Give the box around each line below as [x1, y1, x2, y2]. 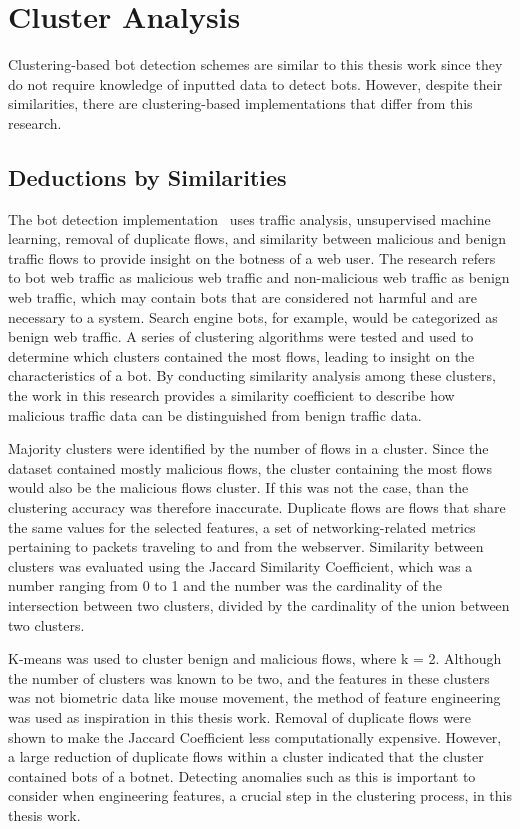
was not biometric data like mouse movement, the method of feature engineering [8, 687, 501, 708]
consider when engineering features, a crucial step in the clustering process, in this [8, 785, 512, 806]
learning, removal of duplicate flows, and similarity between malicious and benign [8, 228, 507, 249]
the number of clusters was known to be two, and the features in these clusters [8, 667, 490, 688]
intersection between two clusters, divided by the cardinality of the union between [8, 594, 510, 615]
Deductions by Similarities [8, 161, 287, 192]
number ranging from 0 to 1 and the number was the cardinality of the [8, 575, 442, 596]
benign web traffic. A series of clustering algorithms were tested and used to [8, 326, 474, 347]
